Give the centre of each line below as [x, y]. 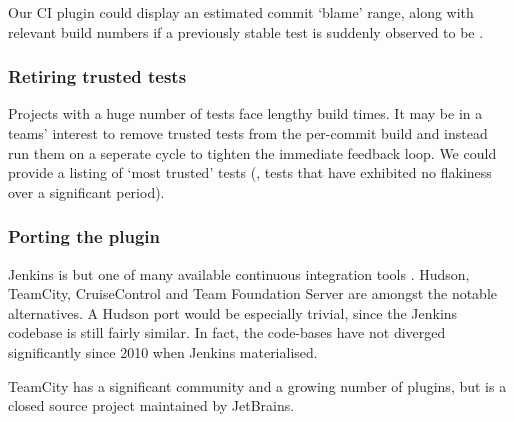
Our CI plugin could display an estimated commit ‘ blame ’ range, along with [241, 12]
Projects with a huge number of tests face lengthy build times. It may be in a [245, 113]
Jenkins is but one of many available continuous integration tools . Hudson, [239, 273]
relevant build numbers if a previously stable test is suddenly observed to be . [246, 31]
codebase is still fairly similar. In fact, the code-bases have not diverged [227, 332]
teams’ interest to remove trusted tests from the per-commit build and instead [248, 133]
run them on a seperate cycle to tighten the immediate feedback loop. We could [252, 152]
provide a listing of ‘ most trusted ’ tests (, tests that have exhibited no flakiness [250, 172]
